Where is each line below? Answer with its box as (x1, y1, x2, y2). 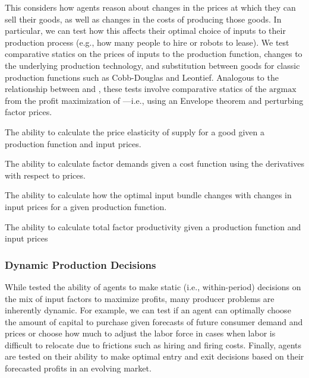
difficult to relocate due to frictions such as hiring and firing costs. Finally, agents (5, 338, 301, 351)
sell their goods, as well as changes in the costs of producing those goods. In (5, 12, 282, 25)
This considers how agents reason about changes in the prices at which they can (5, 1, 296, 13)
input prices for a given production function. (5, 200, 167, 212)
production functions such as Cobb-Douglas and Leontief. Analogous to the (5, 71, 279, 83)
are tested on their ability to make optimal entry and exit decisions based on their (5, 350, 304, 363)
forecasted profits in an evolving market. (5, 362, 152, 374)
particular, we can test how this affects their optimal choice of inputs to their (5, 24, 286, 37)
